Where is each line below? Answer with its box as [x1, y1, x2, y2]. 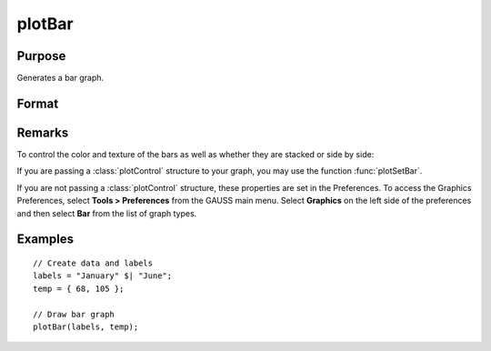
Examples [16, 232, 75, 247]
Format [16, 95, 59, 111]
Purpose [16, 48, 66, 64]
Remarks [16, 125, 69, 140]
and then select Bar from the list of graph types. [16, 207, 197, 218]
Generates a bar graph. [16, 73, 105, 84]
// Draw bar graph [33, 309, 115, 319]
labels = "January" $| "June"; [33, 271, 173, 281]
